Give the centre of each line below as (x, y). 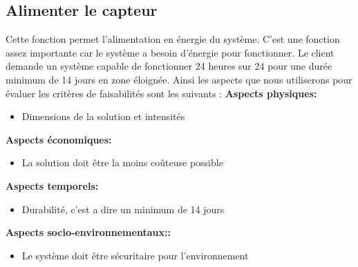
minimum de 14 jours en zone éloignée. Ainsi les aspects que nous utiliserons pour (179, 79)
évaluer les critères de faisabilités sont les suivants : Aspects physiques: (161, 93)
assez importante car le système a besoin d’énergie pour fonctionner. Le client (170, 52)
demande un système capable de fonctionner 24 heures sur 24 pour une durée (169, 66)
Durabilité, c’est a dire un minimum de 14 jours (123, 209)
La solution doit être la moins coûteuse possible (122, 162)
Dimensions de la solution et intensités (103, 116)
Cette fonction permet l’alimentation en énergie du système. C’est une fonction (173, 39)
